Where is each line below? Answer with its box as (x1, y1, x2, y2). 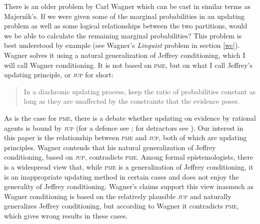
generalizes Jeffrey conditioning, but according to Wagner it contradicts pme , (4, 201, 239, 211)
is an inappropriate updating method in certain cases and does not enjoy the (4, 171, 239, 182)
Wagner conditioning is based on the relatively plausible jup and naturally (4, 191, 231, 201)
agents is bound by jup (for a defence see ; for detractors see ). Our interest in (4, 122, 243, 133)
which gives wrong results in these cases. (4, 210, 128, 221)
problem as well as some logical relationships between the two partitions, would (4, 20, 247, 31)
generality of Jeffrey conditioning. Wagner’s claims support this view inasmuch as (4, 181, 253, 192)
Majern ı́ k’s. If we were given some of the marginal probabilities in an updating (4, 10, 245, 21)
